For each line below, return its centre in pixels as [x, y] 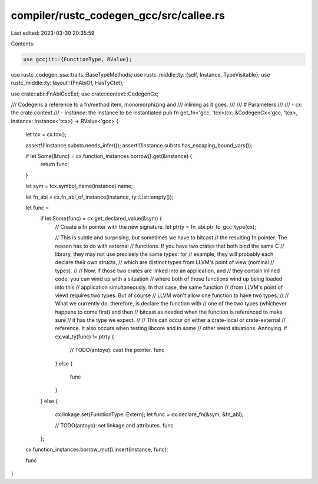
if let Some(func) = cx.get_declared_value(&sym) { [101, 219]
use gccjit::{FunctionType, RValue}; [78, 59]
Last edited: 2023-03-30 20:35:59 [53, 33]
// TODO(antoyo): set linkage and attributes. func [114, 425]
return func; [55, 164]
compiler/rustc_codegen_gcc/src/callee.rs [118, 15]
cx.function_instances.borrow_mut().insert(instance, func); [97, 450]
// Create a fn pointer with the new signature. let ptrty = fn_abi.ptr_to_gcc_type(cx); [155, 226]
